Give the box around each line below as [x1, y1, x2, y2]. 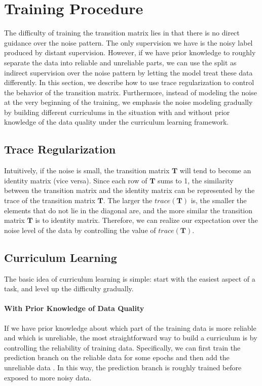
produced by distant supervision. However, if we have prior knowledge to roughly [4, 47, 256, 58]
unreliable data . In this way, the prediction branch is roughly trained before [4, 362, 242, 372]
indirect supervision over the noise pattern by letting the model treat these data [4, 67, 253, 78]
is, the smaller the [191, 195, 247, 206]
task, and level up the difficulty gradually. [4, 283, 134, 294]
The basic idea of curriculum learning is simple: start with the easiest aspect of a [4, 273, 255, 284]
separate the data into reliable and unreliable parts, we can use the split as [4, 57, 237, 67]
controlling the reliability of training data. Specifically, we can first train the [4, 342, 241, 353]
